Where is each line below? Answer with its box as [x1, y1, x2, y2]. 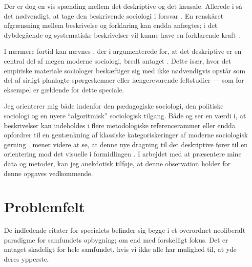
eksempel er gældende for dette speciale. [4, 84, 124, 94]
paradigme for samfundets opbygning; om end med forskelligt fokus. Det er [4, 234, 228, 245]
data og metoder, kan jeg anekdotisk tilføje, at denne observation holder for [4, 158, 231, 168]
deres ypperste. [4, 254, 49, 264]
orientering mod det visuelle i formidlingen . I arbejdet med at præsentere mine [4, 149, 242, 159]
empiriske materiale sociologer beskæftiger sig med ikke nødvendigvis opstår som [4, 65, 246, 75]
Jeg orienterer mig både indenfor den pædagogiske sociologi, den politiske [4, 101, 224, 111]
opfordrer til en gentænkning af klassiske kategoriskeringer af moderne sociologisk [4, 130, 248, 140]
